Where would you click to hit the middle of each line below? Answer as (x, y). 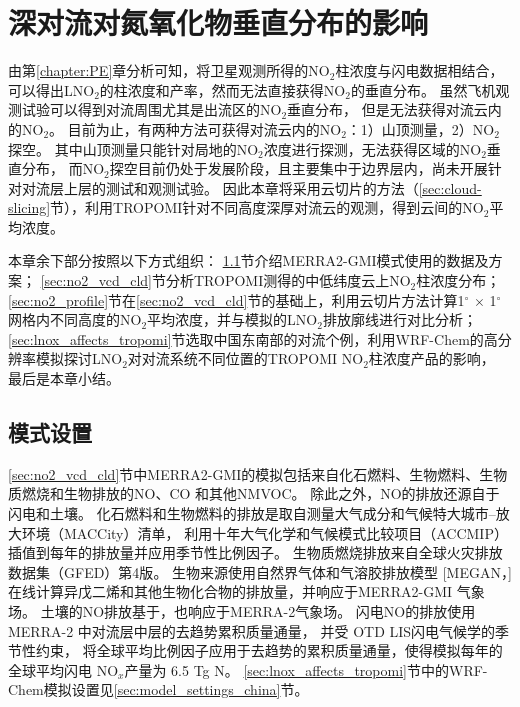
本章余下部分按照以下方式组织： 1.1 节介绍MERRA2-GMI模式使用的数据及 (248, 260)
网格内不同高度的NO (75, 319)
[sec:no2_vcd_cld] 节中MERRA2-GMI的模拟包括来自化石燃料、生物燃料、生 (251, 473)
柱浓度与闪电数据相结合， (419, 70)
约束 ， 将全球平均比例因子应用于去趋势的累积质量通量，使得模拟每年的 (269, 650)
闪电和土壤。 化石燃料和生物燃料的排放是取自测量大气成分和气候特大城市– (252, 513)
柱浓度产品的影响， (431, 358)
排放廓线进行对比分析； (399, 319)
